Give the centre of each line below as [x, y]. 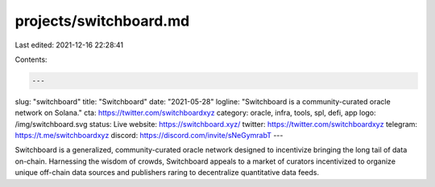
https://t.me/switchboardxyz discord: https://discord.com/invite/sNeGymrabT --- [149, 136]
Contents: [31, 59]
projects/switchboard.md [102, 21]
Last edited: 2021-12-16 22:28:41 [69, 45]
